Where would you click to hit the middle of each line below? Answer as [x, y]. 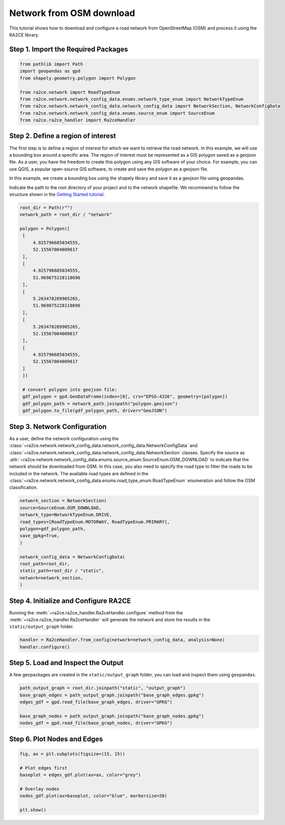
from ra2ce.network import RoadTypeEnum [70, 92]
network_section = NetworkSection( [63, 501]
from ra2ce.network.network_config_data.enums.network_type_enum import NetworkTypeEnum [132, 99]
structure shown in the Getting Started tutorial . [57, 194]
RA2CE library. [24, 35]
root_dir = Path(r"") [46, 207]
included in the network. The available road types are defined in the [79, 473]
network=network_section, [51, 578]
